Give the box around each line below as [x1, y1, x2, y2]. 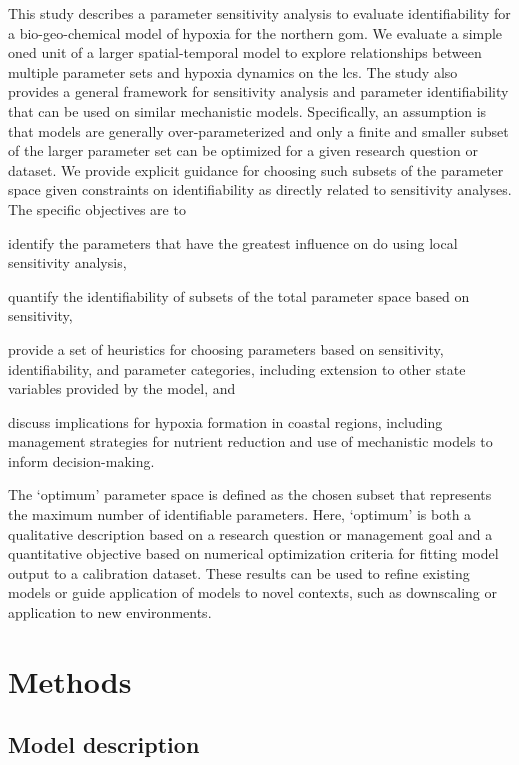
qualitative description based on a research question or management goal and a [8, 523, 493, 544]
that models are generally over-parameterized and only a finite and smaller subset [8, 120, 509, 141]
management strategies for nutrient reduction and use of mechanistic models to [8, 431, 493, 452]
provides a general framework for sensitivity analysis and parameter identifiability [8, 81, 509, 102]
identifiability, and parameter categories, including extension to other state [8, 358, 466, 379]
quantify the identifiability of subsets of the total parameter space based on [8, 285, 470, 306]
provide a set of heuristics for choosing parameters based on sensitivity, [8, 338, 444, 359]
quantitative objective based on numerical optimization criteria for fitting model [8, 543, 499, 564]
